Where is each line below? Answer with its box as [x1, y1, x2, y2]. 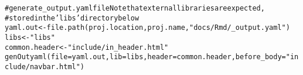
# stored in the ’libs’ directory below [5, 13, 139, 22]
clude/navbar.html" [5, 62, 80, 71]
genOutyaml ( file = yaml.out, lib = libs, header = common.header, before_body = [5, 53, 286, 62]
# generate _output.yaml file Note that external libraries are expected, [5, 4, 265, 12]
